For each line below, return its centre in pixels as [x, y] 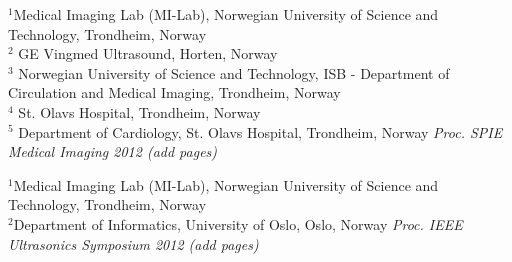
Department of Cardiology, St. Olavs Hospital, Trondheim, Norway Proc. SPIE [260, 131]
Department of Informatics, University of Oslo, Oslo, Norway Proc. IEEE [238, 223]
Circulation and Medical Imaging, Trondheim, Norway [174, 92]
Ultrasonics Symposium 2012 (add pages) [133, 243]
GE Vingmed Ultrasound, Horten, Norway [148, 53]
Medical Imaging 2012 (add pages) [113, 151]
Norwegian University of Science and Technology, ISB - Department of [234, 72]
